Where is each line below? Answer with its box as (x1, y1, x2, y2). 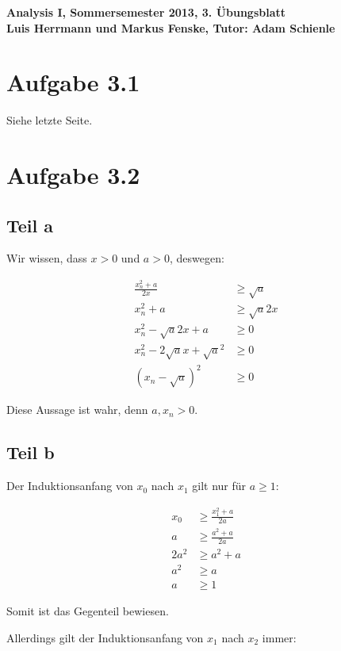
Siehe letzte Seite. (6, 112, 93, 128)
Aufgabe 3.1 (6, 66, 140, 98)
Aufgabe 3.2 (6, 159, 140, 191)
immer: (262, 629, 297, 645)
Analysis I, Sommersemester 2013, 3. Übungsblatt (6, 4, 286, 20)
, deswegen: (169, 250, 224, 266)
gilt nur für (192, 477, 247, 494)
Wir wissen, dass (6, 250, 87, 266)
